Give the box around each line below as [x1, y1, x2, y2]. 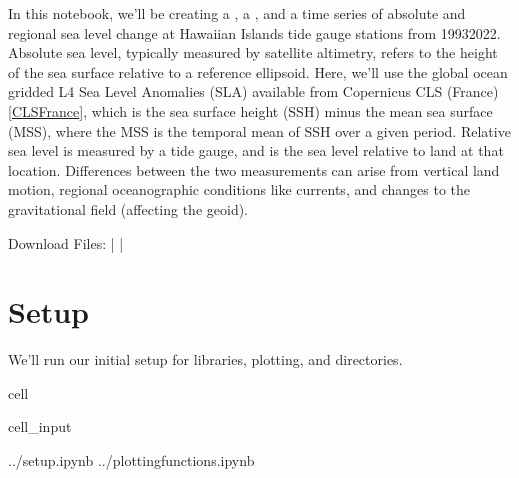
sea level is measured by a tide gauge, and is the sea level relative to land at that [8, 140, 504, 161]
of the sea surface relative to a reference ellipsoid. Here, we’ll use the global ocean [8, 61, 508, 82]
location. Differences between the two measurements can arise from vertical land [8, 159, 500, 180]
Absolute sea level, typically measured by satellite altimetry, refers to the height [8, 42, 498, 63]
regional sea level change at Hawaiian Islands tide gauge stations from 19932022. [8, 22, 501, 43]
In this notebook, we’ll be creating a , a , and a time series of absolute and [8, 3, 466, 23]
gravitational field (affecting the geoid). [8, 198, 249, 219]
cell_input [8, 416, 72, 437]
